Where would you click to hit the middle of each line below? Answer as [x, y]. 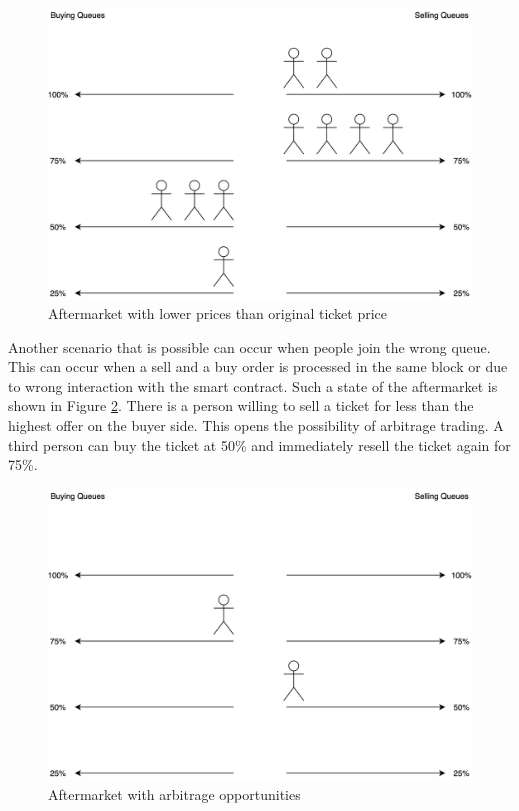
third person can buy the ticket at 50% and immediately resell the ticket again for [259, 444]
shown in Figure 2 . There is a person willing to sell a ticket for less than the [241, 405]
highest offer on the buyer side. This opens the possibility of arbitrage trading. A [256, 425]
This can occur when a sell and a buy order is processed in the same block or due [258, 366]
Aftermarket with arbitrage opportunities [174, 793]
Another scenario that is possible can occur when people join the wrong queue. [249, 346]
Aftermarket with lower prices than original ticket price [218, 313]
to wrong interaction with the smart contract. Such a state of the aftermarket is [253, 385]
